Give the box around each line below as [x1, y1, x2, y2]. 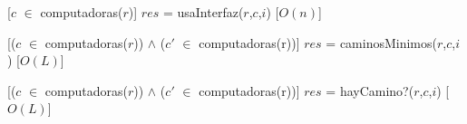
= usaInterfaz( [162, 3, 244, 21]
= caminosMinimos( [326, 33, 437, 52]
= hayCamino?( [326, 81, 414, 100]
